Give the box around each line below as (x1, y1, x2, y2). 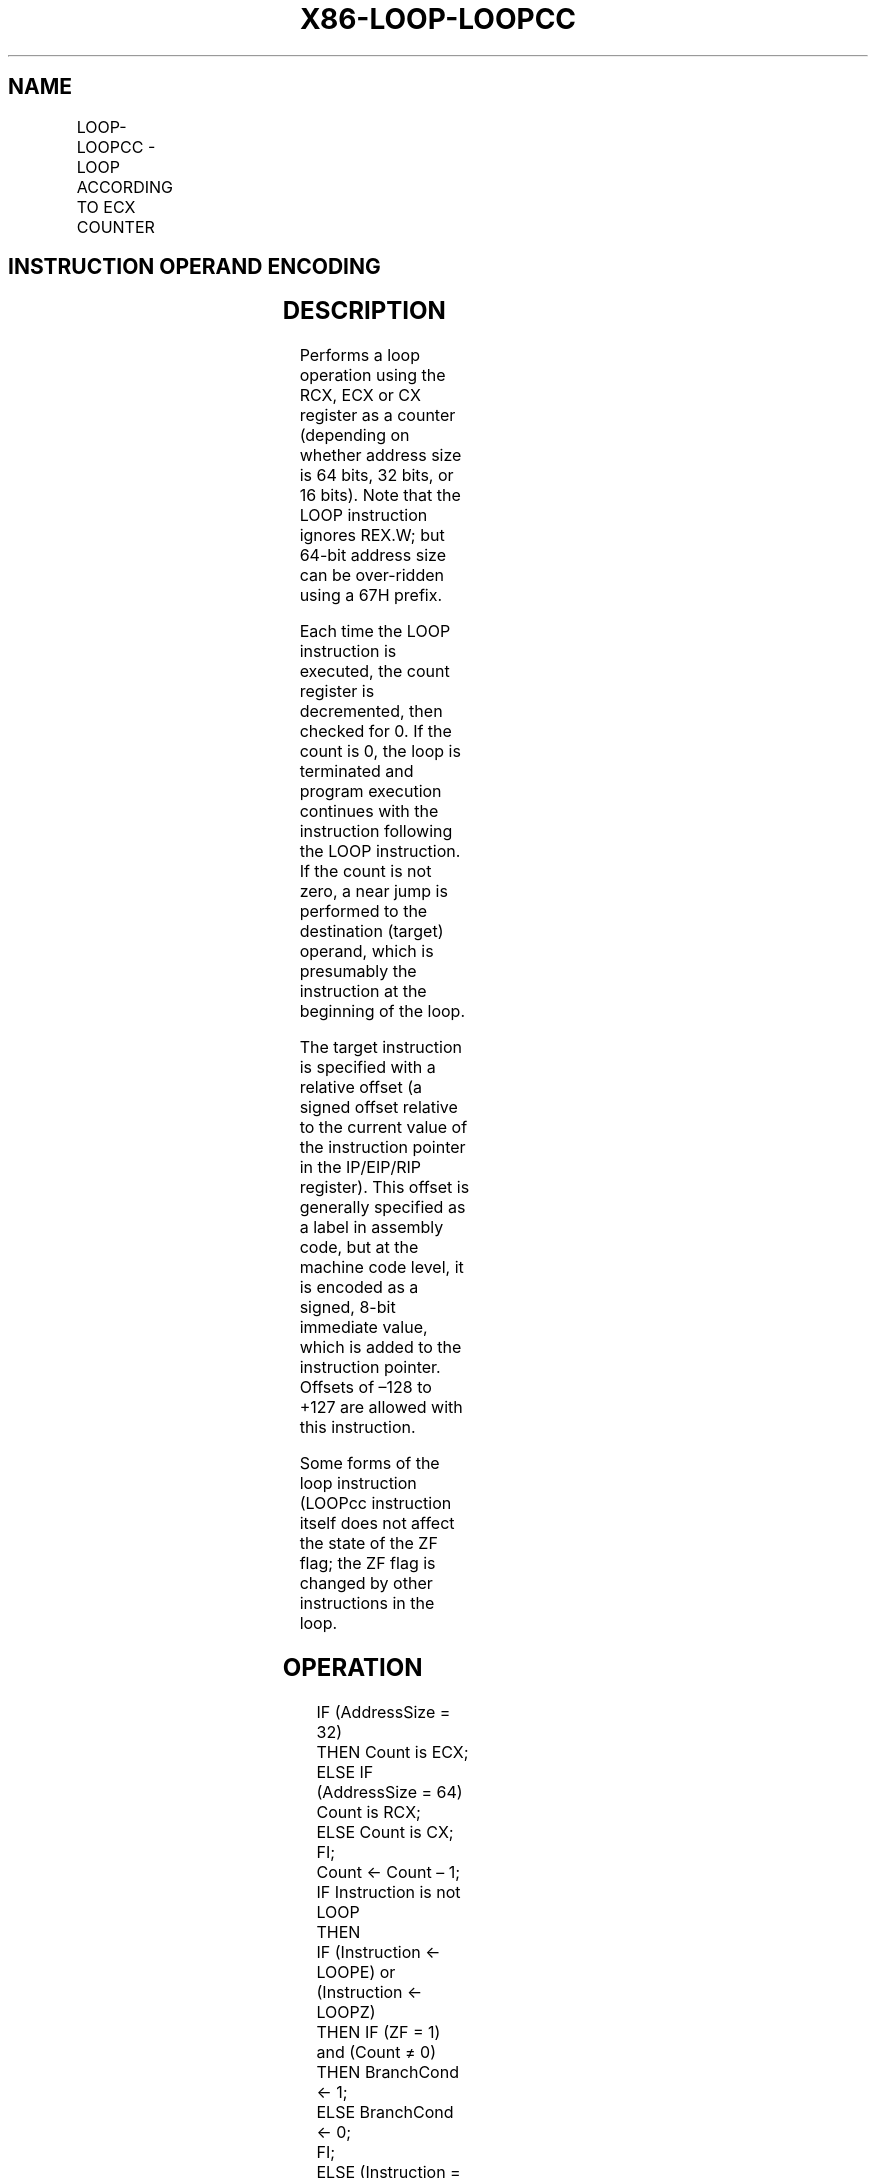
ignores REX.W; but (299, 525, 445, 546)
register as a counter (299, 405, 456, 426)
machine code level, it (299, 1257, 464, 1278)
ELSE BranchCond (316, 2102, 454, 2123)
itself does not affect (299, 1513, 455, 1534)
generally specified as (299, 1197, 466, 1218)
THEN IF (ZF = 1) (316, 2022, 441, 2043)
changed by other (299, 1573, 433, 1594)
